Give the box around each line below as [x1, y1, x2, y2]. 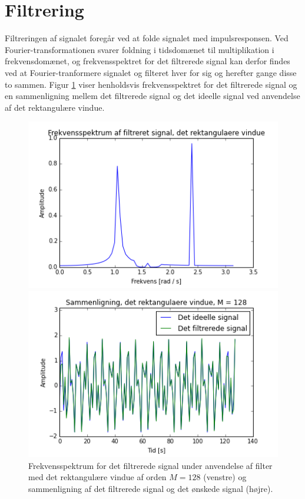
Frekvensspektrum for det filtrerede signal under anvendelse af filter [28, 459, 273, 471]
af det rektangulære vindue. [5, 101, 105, 113]
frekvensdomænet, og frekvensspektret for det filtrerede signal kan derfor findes [5, 55, 290, 67]
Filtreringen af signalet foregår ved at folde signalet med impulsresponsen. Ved [5, 32, 289, 44]
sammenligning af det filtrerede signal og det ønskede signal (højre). [28, 482, 273, 494]
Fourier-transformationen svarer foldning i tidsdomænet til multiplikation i [5, 43, 274, 55]
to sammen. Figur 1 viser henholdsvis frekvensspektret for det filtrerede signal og [5, 78, 297, 90]
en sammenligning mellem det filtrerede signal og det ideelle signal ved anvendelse [5, 90, 300, 102]
